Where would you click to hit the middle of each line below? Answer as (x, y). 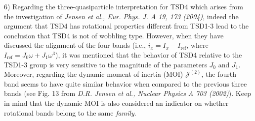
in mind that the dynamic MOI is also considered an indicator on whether (116, 103)
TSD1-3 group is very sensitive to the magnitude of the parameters (106, 64)
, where (197, 45)
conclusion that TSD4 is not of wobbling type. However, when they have (114, 35)
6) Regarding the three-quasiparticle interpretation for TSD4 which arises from (124, 6)
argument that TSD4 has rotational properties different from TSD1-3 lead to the (127, 26)
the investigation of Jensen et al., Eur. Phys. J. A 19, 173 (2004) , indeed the (121, 16)
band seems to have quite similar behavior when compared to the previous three (126, 83)
